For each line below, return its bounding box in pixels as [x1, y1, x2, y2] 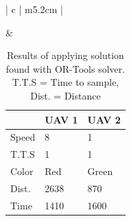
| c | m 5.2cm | [5, 2, 63, 16]
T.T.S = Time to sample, [12, 75, 119, 89]
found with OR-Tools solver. [5, 61, 126, 75]
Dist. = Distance [30, 88, 101, 102]
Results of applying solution [7, 48, 124, 62]
